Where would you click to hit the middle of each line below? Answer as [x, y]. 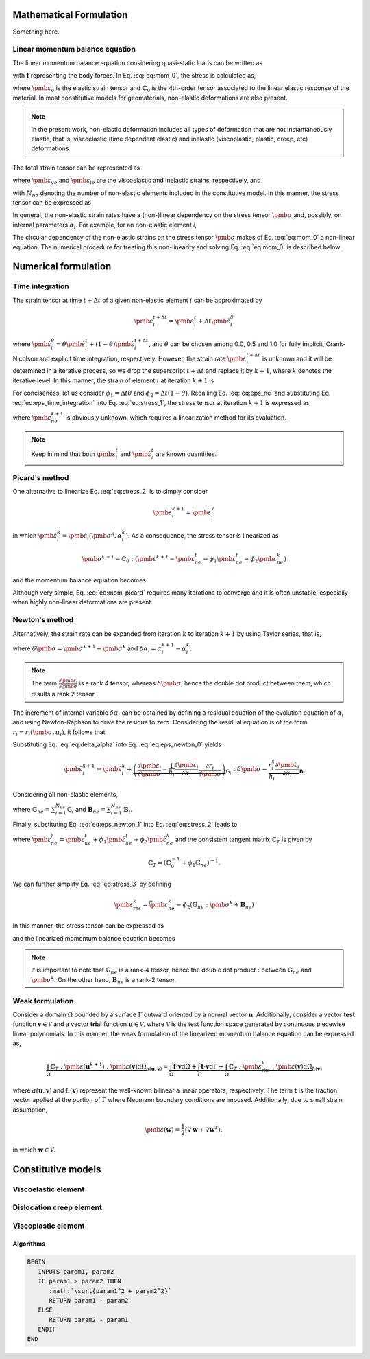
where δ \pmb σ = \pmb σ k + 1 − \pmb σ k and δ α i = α [87, 649]
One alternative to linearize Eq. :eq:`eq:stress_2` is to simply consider [110, 492]
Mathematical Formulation [70, 15]
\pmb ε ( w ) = [162, 1129]
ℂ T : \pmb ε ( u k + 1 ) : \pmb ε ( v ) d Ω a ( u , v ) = [109, 1067]
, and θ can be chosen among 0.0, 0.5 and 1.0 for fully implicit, [236, 344]
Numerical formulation [62, 267]
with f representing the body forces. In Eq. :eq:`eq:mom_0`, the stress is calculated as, [134, 76]
